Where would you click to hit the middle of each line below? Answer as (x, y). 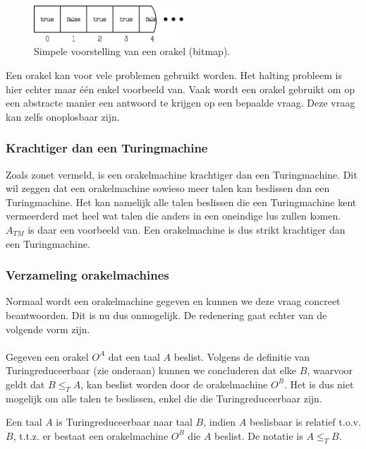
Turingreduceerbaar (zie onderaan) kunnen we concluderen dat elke (151, 370)
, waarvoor (330, 370)
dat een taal (134, 356)
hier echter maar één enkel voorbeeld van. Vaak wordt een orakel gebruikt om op (180, 89)
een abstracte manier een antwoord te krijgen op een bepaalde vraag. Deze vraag (181, 103)
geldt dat (25, 384)
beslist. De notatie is (259, 435)
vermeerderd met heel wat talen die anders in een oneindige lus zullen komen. (173, 216)
